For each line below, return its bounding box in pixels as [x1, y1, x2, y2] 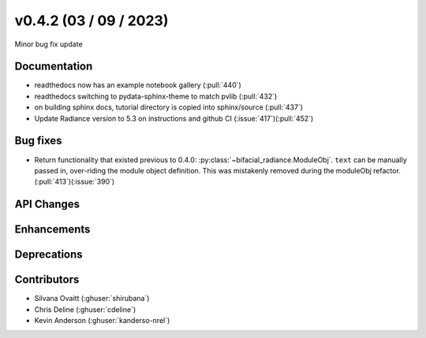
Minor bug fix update [14, 39, 83, 49]
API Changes [14, 198, 80, 211]
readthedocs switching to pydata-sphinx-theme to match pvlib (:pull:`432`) [34, 91, 278, 101]
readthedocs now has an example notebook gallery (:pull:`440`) [34, 80, 242, 90]
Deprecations [14, 248, 83, 262]
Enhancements [14, 223, 91, 236]
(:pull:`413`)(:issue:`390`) [34, 177, 115, 187]
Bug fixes [14, 134, 62, 147]
